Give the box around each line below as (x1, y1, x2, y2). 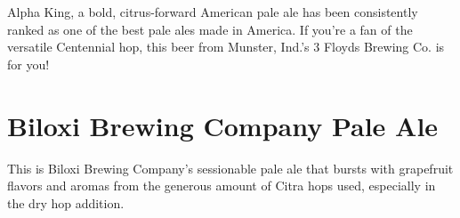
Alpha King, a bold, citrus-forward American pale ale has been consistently (7, 3, 418, 20)
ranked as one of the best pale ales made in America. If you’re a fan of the (7, 20, 413, 38)
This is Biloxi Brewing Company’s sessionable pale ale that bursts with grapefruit (7, 158, 454, 177)
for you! (7, 54, 50, 73)
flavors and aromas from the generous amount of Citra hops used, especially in (7, 176, 436, 195)
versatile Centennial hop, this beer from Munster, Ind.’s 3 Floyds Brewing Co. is (7, 37, 445, 56)
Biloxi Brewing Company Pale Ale (7, 107, 439, 143)
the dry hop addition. (7, 193, 125, 212)
